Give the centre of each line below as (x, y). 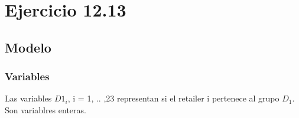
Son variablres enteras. (45, 109)
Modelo (28, 47)
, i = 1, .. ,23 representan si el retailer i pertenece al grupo (173, 98)
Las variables (28, 98)
